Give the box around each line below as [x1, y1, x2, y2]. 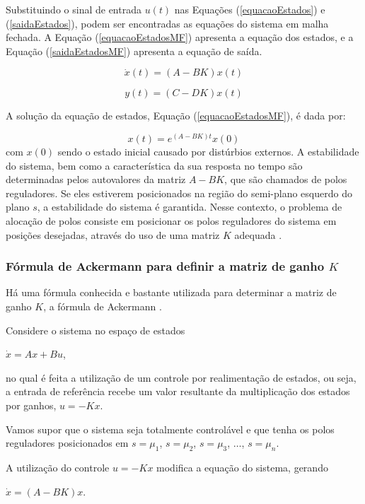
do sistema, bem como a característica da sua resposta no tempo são [6, 158, 303, 172]
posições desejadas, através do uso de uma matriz [6, 227, 220, 242]
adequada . [234, 227, 282, 242]
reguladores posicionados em [6, 435, 129, 450]
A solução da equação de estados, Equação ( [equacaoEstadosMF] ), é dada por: [6, 108, 346, 123]
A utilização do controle [6, 459, 110, 474]
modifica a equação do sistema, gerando [156, 459, 328, 474]
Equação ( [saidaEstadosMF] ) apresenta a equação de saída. [6, 43, 262, 58]
